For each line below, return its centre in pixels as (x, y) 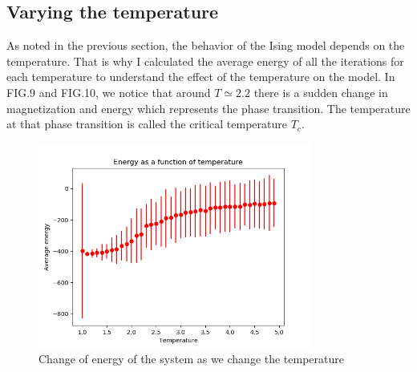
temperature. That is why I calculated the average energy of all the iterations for (205, 61)
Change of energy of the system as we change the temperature (192, 359)
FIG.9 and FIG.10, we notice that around (109, 92)
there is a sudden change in (321, 92)
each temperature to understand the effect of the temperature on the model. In (201, 77)
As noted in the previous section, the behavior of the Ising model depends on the (206, 45)
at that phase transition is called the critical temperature (147, 124)
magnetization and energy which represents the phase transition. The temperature (208, 108)
